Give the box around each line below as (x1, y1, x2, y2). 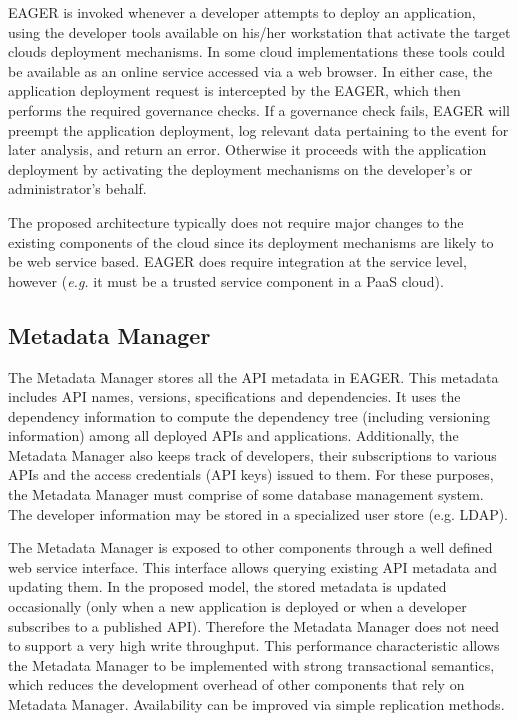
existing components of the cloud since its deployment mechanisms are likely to (8, 231, 494, 252)
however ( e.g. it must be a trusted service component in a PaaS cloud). (8, 270, 444, 291)
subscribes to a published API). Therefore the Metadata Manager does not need (8, 615, 500, 636)
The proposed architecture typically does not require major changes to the (8, 211, 464, 232)
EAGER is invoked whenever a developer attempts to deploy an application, (8, 2, 476, 22)
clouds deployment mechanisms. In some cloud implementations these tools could (8, 41, 506, 62)
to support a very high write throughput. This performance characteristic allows (8, 635, 500, 656)
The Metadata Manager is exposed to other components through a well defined (8, 537, 493, 558)
